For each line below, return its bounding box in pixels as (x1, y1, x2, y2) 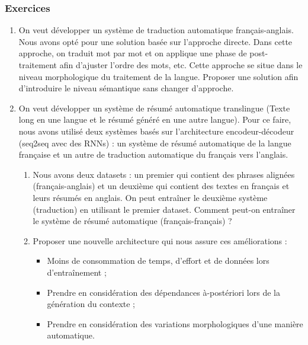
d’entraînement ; (47, 266, 107, 278)
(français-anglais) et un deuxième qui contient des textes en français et (33, 180, 290, 192)
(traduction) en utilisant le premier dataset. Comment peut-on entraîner (33, 203, 296, 215)
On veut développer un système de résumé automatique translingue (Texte (18, 101, 290, 114)
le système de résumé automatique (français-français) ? (33, 215, 232, 227)
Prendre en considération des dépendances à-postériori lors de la (47, 286, 280, 298)
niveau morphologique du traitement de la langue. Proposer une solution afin (18, 70, 299, 82)
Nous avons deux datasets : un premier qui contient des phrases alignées (33, 168, 295, 180)
